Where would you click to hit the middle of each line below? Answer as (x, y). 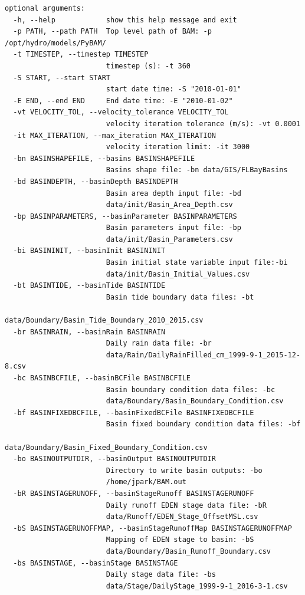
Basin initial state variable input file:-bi (197, 263)
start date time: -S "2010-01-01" (173, 89)
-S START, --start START (62, 78)
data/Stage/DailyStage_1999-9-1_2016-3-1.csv (197, 586)
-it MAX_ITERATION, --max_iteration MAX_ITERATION (114, 135)
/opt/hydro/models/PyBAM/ (55, 43)
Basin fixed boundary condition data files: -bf (203, 424)
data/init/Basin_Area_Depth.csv (169, 205)
